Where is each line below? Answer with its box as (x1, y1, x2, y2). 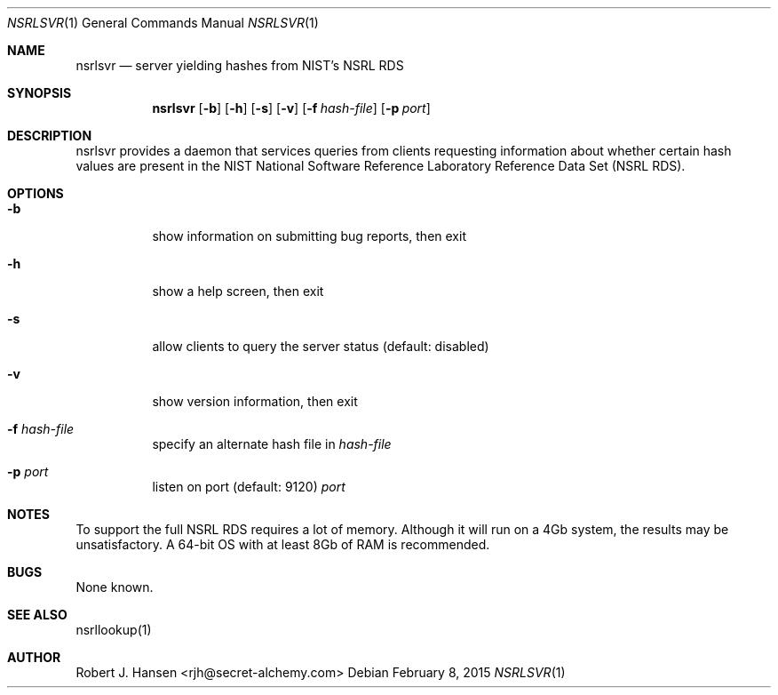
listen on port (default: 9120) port (152, 479, 345, 494)
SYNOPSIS (7, 85, 72, 100)
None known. (75, 579, 154, 595)
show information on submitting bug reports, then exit (152, 228, 466, 244)
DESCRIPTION (7, 128, 92, 143)
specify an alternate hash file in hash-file (152, 436, 392, 451)
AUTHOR (7, 650, 61, 665)
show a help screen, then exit (152, 284, 324, 299)
